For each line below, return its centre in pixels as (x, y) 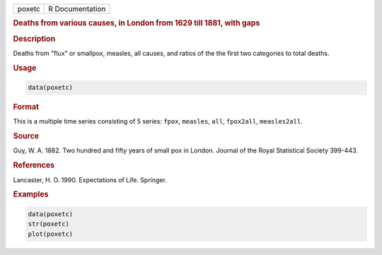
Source (26, 136)
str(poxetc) (49, 224)
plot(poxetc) (51, 234)
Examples (31, 194)
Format (26, 107)
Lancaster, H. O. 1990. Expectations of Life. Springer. (90, 179)
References (34, 165)
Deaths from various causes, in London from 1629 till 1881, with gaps (137, 23)
